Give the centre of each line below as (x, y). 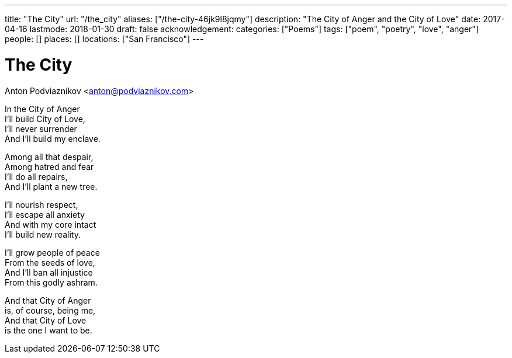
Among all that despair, (49, 157)
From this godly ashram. (51, 282)
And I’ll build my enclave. (53, 138)
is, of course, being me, (50, 310)
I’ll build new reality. (43, 234)
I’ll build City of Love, (45, 119)
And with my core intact (51, 224)
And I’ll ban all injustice (49, 272)
